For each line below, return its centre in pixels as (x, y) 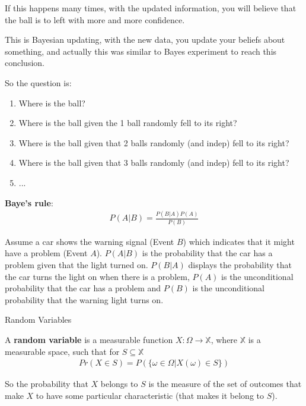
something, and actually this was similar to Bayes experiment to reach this (141, 51)
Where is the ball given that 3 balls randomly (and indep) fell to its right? (154, 163)
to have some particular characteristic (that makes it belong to (150, 395)
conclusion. (25, 63)
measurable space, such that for (62, 351)
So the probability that (47, 384)
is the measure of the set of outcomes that (225, 384)
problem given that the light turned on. (76, 264)
